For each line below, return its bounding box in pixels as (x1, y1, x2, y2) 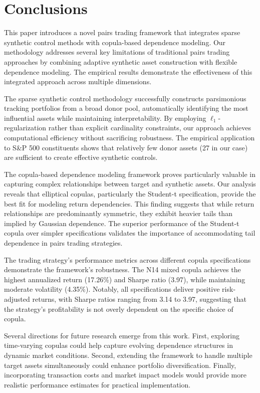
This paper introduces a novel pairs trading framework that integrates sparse (4, 27, 240, 38)
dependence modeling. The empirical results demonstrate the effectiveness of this (4, 66, 252, 77)
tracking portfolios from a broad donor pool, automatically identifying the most (4, 103, 248, 113)
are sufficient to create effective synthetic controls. (4, 152, 158, 162)
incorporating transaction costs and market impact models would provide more (4, 369, 246, 380)
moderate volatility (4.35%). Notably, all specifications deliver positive (4, 284, 220, 294)
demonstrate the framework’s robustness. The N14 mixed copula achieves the (4, 264, 241, 275)
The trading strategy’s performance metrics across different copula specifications (4, 254, 251, 265)
